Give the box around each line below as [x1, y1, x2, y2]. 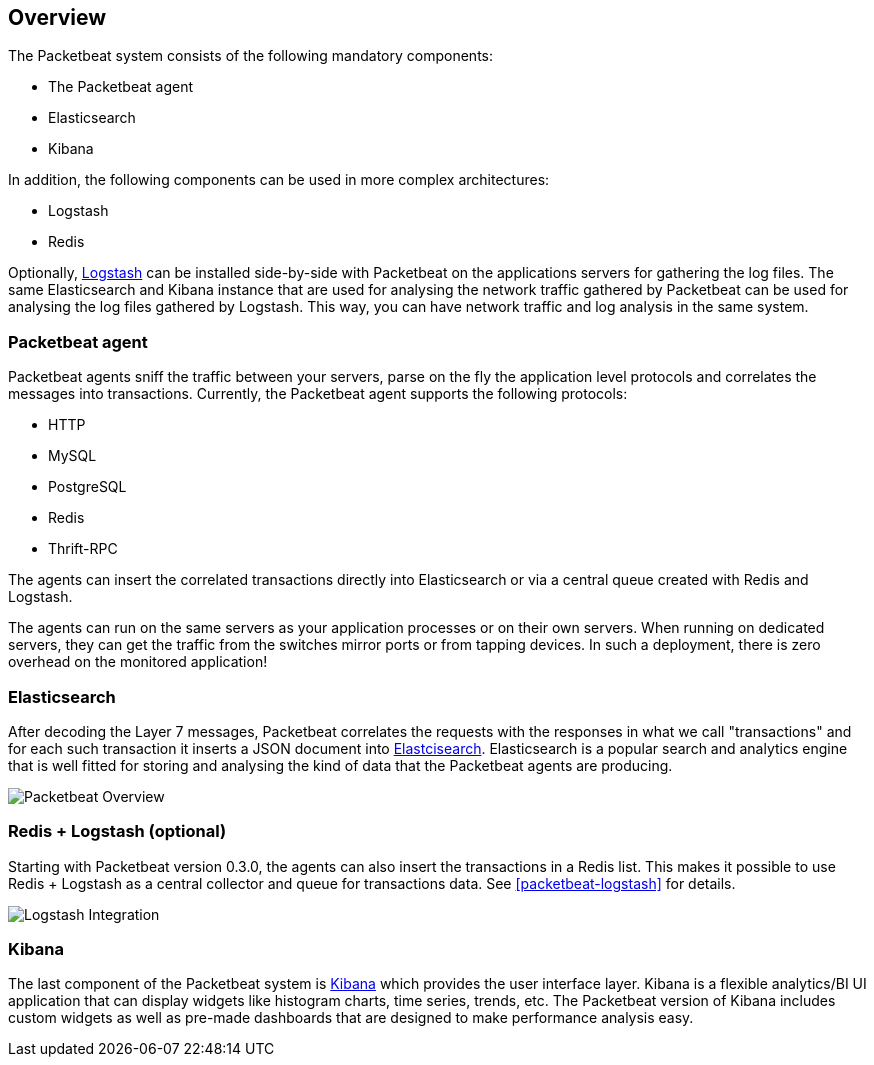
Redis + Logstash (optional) [8, 821, 227, 842]
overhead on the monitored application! [8, 653, 268, 671]
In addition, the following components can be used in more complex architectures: [8, 171, 550, 189]
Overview [8, 5, 107, 30]
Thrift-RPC [48, 540, 118, 558]
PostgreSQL [48, 478, 127, 496]
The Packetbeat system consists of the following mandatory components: [8, 47, 493, 65]
